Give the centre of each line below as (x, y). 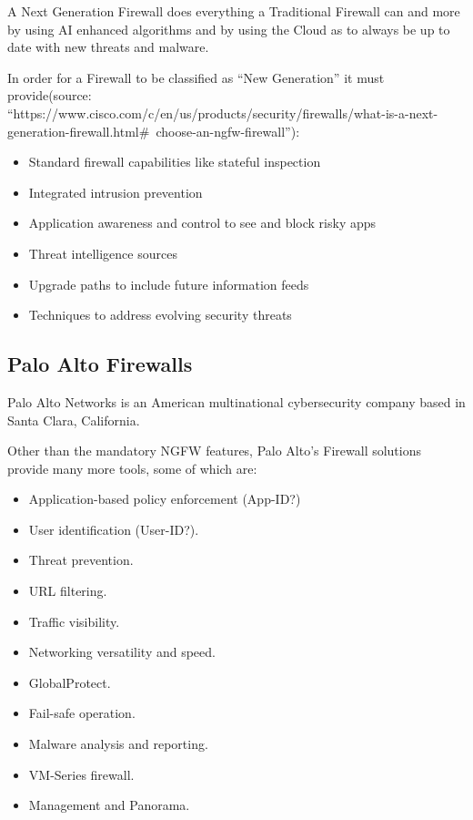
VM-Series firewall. (81, 774)
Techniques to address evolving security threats (160, 315)
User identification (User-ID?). (114, 529)
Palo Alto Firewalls (100, 364)
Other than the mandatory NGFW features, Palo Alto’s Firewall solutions (215, 451)
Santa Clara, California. (74, 420)
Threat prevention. (81, 560)
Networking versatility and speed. (122, 652)
